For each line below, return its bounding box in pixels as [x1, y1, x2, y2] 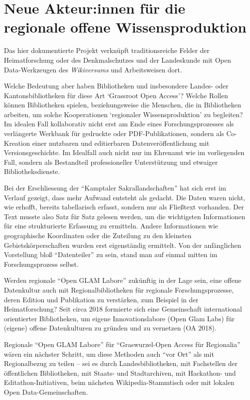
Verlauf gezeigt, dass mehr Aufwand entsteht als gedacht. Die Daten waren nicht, [4, 192, 245, 202]
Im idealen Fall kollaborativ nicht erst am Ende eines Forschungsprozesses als [4, 119, 234, 129]
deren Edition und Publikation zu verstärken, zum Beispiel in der [4, 294, 199, 304]
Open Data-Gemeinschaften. [4, 386, 88, 397]
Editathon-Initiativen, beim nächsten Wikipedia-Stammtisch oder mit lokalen [4, 377, 234, 387]
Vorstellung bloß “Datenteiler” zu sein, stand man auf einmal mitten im [4, 249, 217, 260]
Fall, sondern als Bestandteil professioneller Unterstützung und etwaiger [4, 157, 218, 167]
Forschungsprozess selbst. [4, 259, 79, 269]
